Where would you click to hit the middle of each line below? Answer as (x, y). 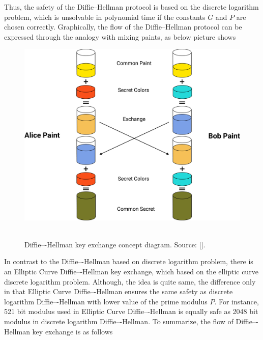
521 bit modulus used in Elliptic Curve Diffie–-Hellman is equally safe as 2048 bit (131, 311)
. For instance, (237, 301)
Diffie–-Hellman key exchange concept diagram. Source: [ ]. (115, 244)
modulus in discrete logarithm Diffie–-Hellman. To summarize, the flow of (119, 321)
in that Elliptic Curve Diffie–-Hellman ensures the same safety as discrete (119, 291)
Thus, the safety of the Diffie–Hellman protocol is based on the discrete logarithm (131, 7)
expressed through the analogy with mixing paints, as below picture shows (120, 36)
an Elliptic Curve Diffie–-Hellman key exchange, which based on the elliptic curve (131, 271)
